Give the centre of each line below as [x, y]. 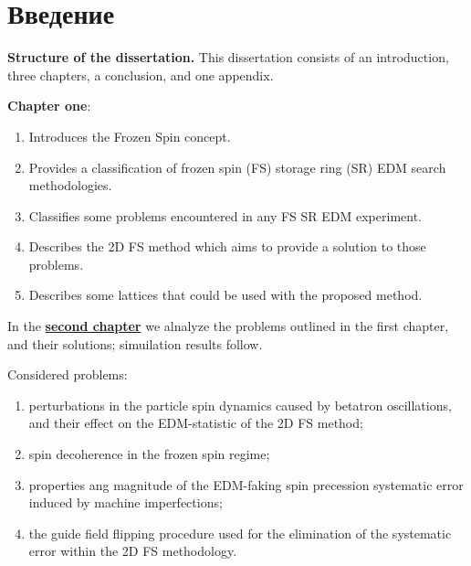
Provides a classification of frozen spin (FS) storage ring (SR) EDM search [237, 167]
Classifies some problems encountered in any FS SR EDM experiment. [225, 215]
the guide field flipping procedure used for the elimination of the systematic [240, 533]
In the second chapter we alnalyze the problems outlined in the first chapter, [228, 326]
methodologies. [70, 185]
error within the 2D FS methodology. [133, 551]
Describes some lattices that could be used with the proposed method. [225, 295]
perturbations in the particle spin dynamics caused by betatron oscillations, [240, 405]
